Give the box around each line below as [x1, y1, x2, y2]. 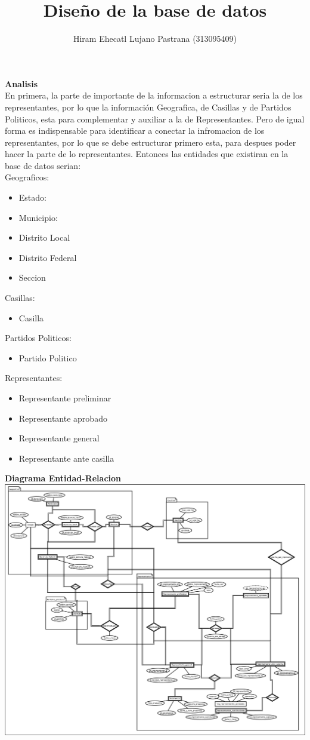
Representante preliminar [18, 392, 111, 404]
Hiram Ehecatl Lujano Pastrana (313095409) [73, 32, 237, 45]
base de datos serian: [5, 159, 81, 171]
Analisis [5, 77, 38, 90]
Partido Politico [18, 351, 77, 364]
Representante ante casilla [18, 452, 114, 464]
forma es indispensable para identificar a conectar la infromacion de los [5, 124, 265, 137]
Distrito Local [18, 231, 70, 244]
